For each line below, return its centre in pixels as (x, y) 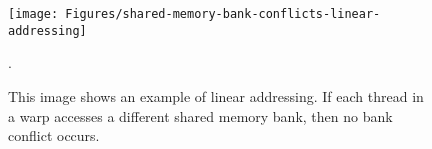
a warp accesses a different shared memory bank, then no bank (200, 115)
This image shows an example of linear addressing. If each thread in (216, 95)
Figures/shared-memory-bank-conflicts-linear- (223, 14)
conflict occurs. (54, 135)
